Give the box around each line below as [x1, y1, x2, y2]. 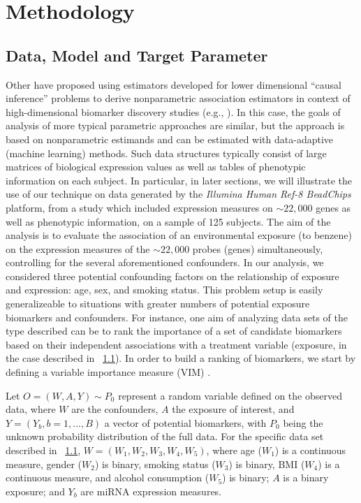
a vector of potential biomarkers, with [104, 415, 267, 430]
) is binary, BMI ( [228, 456, 305, 471]
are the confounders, [71, 402, 159, 416]
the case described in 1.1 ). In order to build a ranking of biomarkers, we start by [6, 351, 356, 365]
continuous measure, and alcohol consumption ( [6, 470, 209, 485]
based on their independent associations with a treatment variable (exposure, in [6, 337, 347, 351]
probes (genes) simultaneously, [192, 241, 323, 256]
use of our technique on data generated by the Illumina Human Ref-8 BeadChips [6, 187, 351, 201]
